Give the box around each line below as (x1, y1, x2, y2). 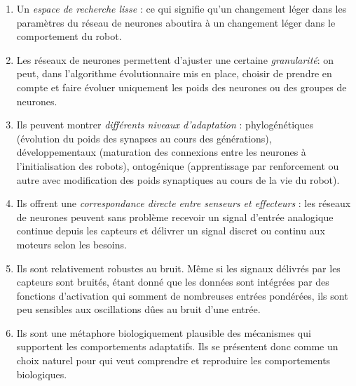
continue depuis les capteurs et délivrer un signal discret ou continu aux (16, 223, 325, 238)
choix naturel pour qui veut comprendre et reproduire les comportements (16, 353, 331, 368)
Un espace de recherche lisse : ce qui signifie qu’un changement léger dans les (16, 1, 347, 15)
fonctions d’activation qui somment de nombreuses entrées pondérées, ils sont (16, 288, 348, 302)
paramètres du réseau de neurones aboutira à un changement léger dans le (16, 15, 336, 29)
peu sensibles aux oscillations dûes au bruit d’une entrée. (16, 302, 261, 317)
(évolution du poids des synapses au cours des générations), (16, 131, 272, 145)
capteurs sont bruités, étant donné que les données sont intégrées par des (16, 274, 329, 289)
